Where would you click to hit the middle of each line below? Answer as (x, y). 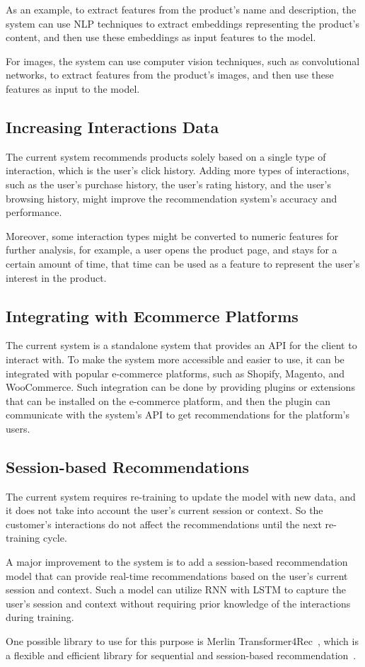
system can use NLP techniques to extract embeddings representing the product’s (182, 23)
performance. (34, 212)
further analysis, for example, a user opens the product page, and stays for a (172, 250)
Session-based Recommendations (127, 466)
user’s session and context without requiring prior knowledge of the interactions (178, 603)
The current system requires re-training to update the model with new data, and (181, 496)
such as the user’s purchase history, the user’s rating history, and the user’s (169, 184)
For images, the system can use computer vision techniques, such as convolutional (183, 61)
